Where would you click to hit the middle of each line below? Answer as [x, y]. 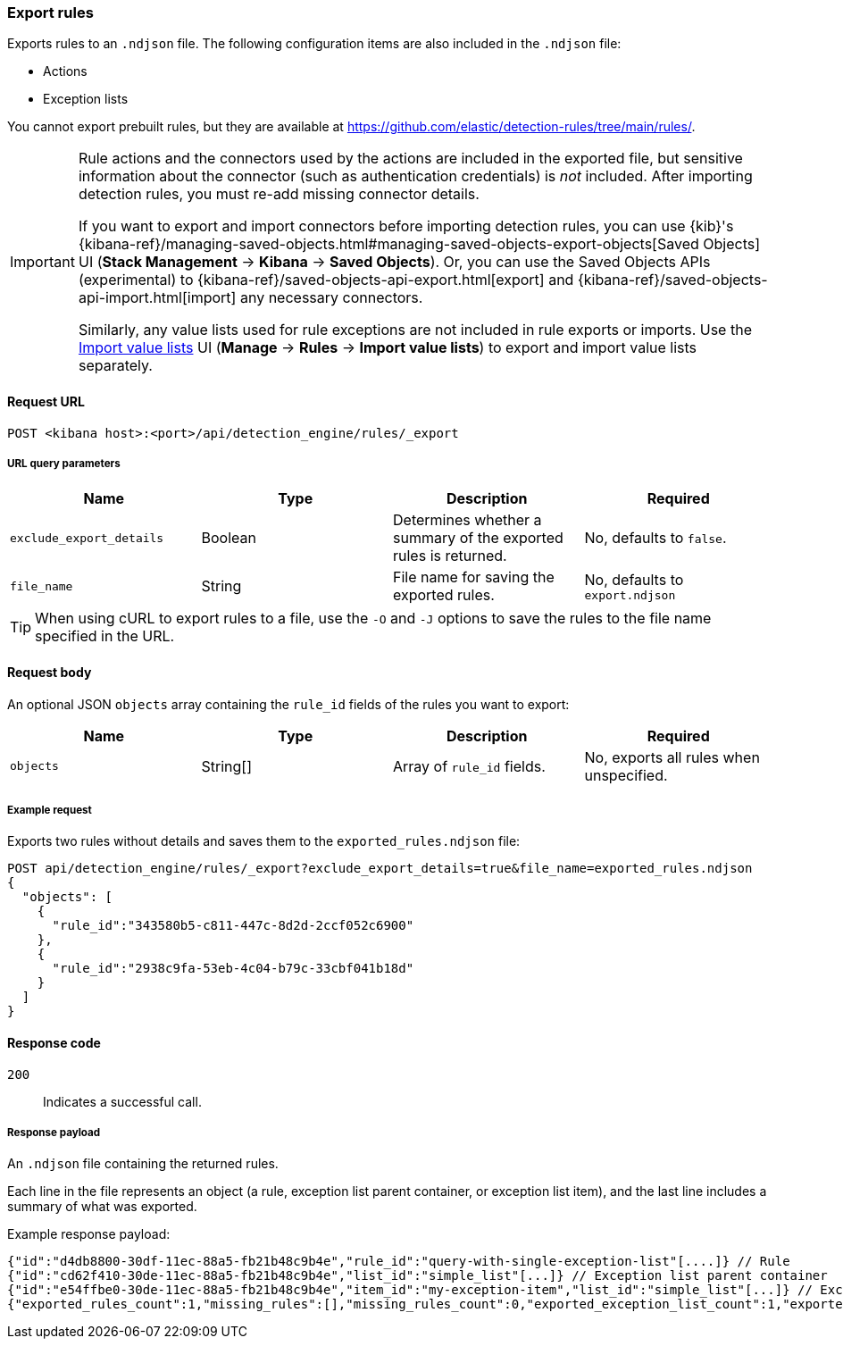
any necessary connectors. [331, 298]
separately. [115, 366]
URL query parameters [64, 463]
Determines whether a [467, 520]
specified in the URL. [105, 636]
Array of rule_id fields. [469, 766]
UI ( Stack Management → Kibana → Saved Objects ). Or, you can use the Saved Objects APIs [394, 262]
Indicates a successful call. [122, 1101]
